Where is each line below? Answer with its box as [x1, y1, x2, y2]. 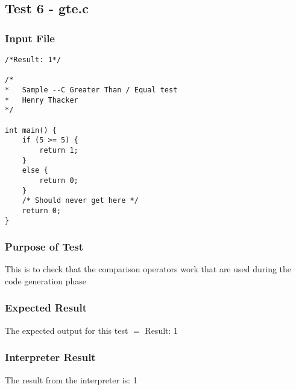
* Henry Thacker [5, 95, 78, 104]
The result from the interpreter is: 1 [5, 373, 137, 386]
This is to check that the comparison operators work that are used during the [5, 263, 292, 275]
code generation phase [5, 274, 87, 287]
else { [22, 166, 48, 175]
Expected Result [5, 300, 87, 315]
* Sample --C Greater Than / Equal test [5, 85, 178, 94]
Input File [5, 30, 55, 45]
